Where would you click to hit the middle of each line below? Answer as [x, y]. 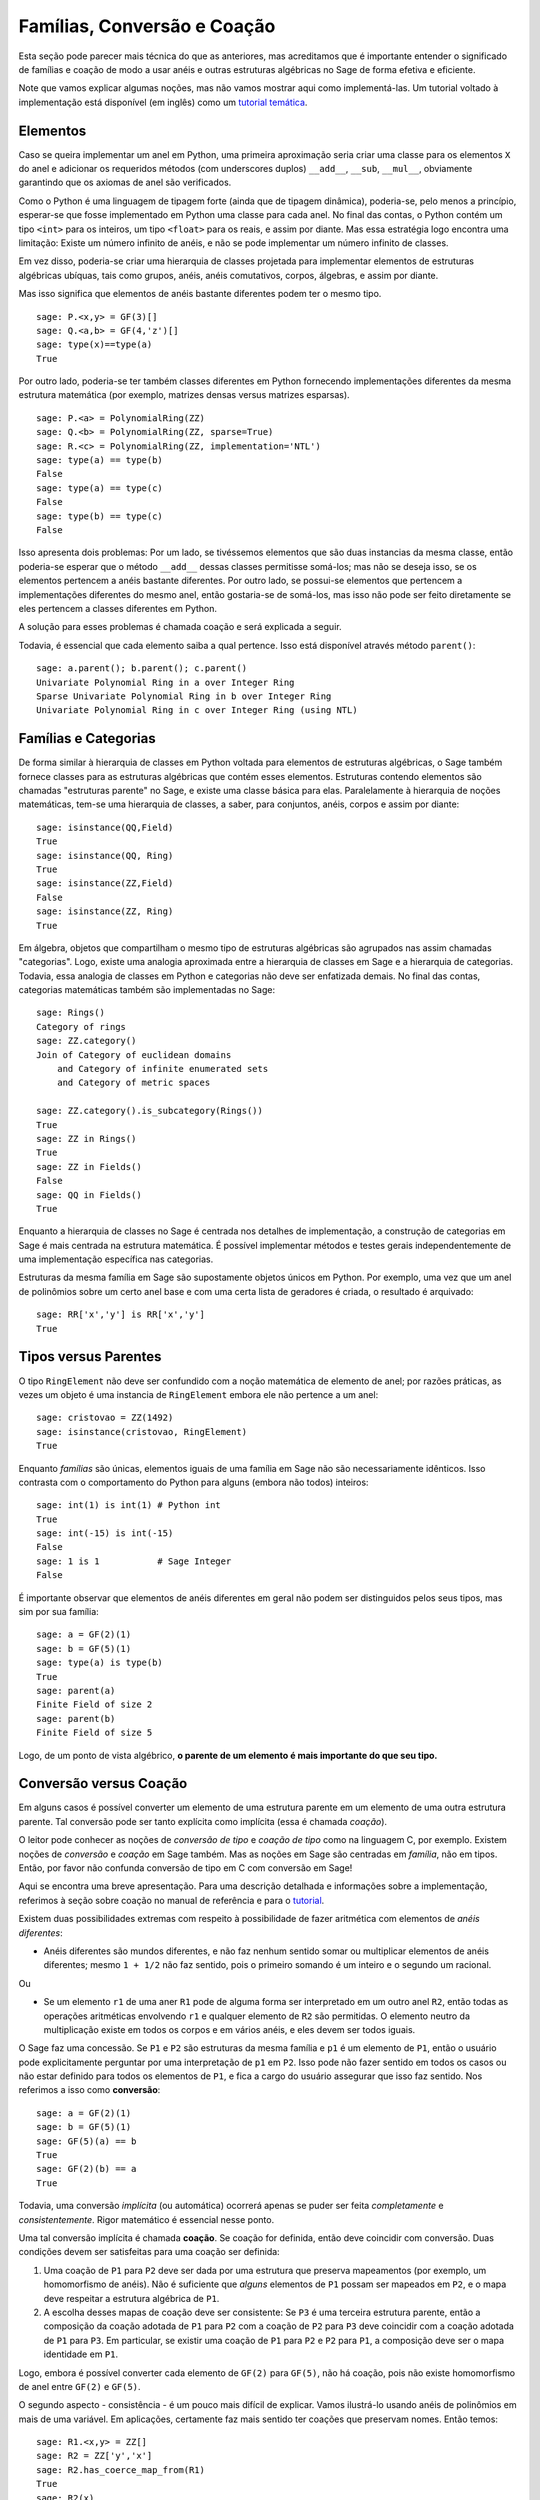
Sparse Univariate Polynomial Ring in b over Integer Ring [184, 696]
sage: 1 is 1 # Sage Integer [134, 1561]
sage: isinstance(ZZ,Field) [105, 883]
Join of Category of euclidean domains [134, 1054]
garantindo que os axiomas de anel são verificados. [125, 182]
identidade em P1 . [81, 2354]
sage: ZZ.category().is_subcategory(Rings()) [150, 1111]
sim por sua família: [58, 1612]
